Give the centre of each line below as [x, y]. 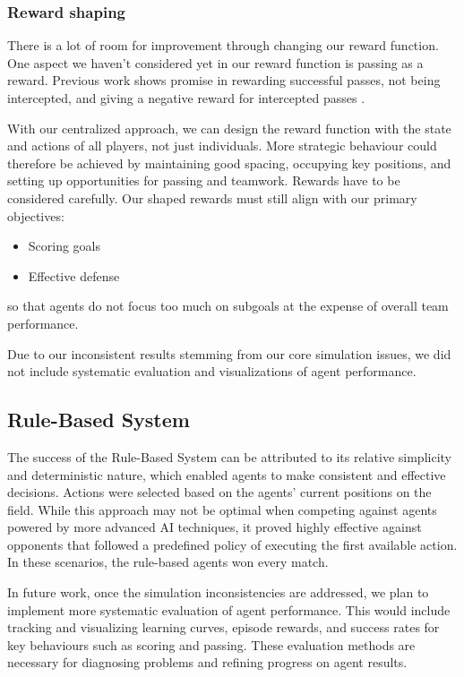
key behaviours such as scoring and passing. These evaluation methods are [211, 644]
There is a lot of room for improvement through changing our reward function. [223, 45]
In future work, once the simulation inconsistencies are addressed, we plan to [218, 592]
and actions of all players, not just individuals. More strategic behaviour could [222, 146]
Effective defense [74, 275]
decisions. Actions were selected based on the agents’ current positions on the [219, 492]
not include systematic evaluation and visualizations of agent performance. [212, 371]
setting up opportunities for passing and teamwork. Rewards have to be [204, 180]
